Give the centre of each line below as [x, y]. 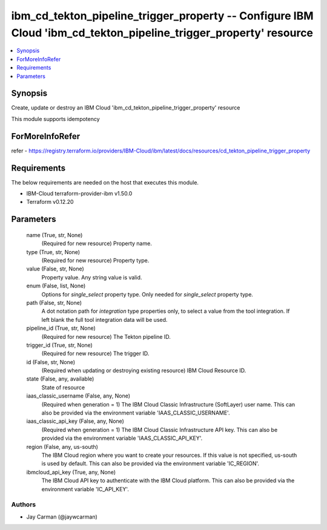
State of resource [63, 387]
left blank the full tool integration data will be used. [104, 319]
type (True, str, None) [53, 252]
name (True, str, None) [54, 235]
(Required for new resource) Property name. [97, 244]
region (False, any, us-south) [62, 447]
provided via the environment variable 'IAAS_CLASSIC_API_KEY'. [122, 438]
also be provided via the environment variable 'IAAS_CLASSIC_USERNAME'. [136, 413]
